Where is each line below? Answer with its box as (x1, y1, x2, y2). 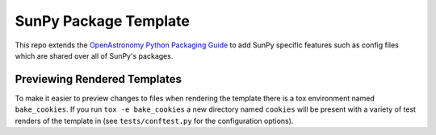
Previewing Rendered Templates (15, 72, 182, 86)
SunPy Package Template (15, 12, 190, 30)
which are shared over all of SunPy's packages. (15, 51, 174, 60)
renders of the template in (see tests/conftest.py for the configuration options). (15, 116, 294, 125)
